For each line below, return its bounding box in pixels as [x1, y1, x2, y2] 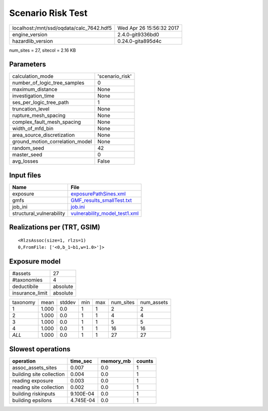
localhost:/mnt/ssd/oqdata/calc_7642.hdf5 [12, 24, 112, 31]
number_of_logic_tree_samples [12, 80, 84, 87]
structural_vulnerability [12, 209, 66, 216]
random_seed [12, 145, 44, 152]
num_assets [140, 299, 168, 306]
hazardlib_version [12, 37, 53, 44]
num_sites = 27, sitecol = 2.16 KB [9, 47, 76, 53]
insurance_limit [12, 290, 48, 297]
